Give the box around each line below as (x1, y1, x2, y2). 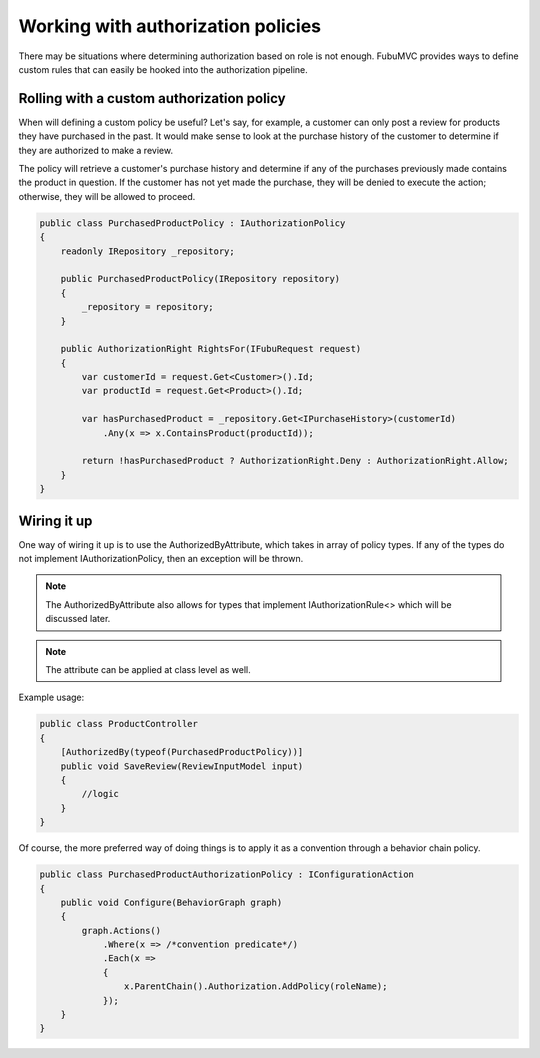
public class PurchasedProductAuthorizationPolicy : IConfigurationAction (39, 869, 415, 880)
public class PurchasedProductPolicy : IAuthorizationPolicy (39, 217, 346, 229)
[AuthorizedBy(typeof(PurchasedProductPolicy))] (60, 746, 304, 758)
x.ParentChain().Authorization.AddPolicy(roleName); (123, 981, 388, 992)
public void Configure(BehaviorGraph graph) (60, 896, 283, 908)
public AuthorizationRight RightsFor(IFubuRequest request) (60, 343, 362, 355)
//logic (81, 788, 120, 800)
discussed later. (45, 613, 111, 625)
